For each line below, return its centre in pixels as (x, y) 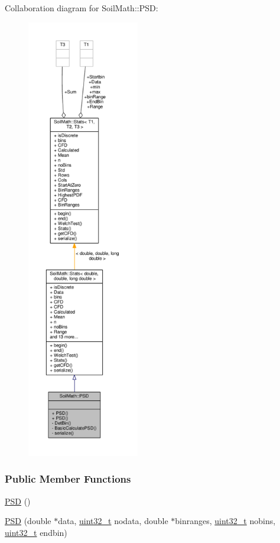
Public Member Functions (68, 479)
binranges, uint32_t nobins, (225, 521)
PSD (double (28, 521)
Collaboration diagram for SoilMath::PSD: (82, 8)
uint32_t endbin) (36, 532)
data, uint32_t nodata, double (113, 521)
